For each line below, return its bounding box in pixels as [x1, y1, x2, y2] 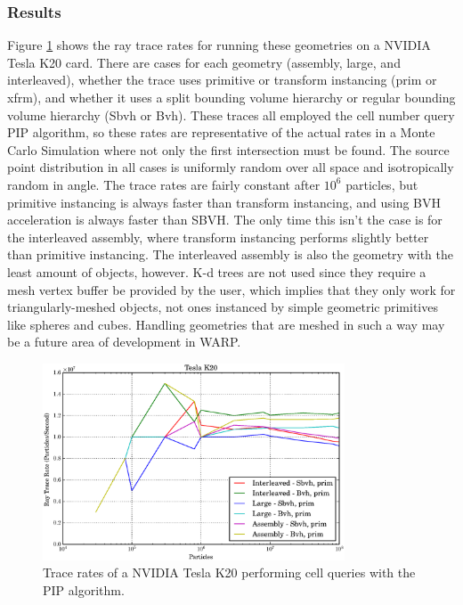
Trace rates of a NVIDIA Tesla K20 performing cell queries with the [43, 563, 416, 582]
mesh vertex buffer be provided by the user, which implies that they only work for [7, 280, 456, 298]
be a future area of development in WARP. [7, 332, 241, 351]
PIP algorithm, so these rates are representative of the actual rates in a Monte [7, 123, 435, 142]
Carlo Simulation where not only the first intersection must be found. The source [7, 140, 450, 159]
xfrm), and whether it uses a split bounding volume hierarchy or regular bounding [7, 88, 456, 106]
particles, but [345, 175, 418, 193]
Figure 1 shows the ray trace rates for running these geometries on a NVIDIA [7, 36, 431, 54]
